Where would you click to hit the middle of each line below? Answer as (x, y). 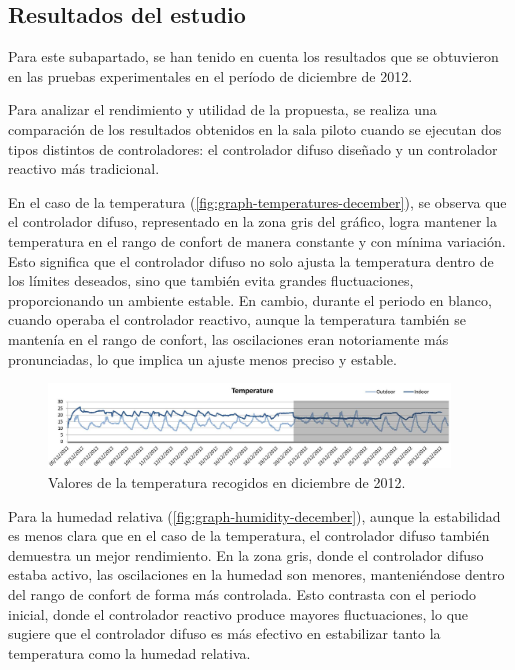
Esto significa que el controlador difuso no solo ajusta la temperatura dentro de (251, 260)
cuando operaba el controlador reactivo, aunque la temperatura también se (237, 319)
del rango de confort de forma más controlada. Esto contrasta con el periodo (242, 594)
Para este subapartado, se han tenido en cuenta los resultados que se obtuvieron (253, 56)
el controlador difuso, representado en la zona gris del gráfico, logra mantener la (252, 221)
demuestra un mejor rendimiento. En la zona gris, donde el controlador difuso (246, 554)
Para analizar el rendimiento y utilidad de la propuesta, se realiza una (222, 109)
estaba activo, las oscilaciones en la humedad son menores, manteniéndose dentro (256, 574)
